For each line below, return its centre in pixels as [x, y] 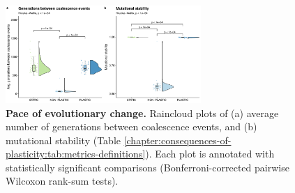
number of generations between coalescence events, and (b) [131, 126]
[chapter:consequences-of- [177, 140]
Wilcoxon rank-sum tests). [62, 181]
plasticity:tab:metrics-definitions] [76, 154]
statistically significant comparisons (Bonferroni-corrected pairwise [147, 167]
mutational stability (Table [63, 140]
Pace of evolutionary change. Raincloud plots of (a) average [142, 113]
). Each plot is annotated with [210, 154]
